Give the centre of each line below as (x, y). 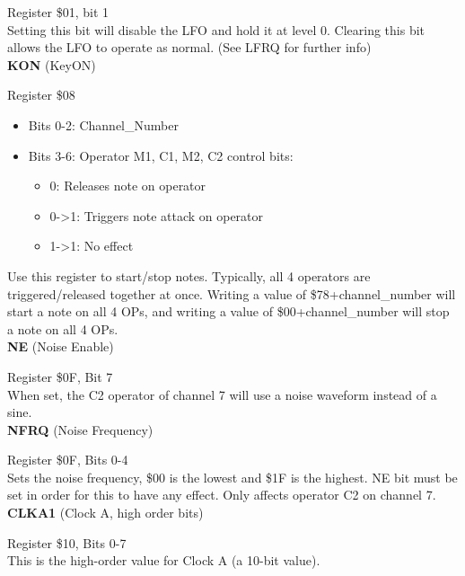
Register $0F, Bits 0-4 (68, 460)
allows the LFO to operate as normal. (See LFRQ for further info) (189, 47)
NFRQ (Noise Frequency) (80, 429)
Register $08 (41, 95)
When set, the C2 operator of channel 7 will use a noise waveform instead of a (222, 394)
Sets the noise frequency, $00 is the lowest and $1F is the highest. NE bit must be (232, 477)
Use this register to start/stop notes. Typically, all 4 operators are (189, 275)
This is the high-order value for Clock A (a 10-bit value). (164, 560)
